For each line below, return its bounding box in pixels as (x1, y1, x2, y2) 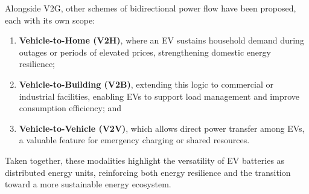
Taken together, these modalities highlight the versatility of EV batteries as (5, 154, 285, 166)
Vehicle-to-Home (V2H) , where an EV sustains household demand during (19, 34, 304, 47)
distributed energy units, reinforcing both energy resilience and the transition (5, 166, 291, 178)
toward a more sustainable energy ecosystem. (5, 178, 171, 190)
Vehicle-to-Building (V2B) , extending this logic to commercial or (19, 77, 273, 90)
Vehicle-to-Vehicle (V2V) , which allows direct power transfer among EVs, (19, 121, 305, 134)
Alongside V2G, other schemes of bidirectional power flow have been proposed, (5, 2, 296, 14)
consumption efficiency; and (19, 102, 122, 114)
